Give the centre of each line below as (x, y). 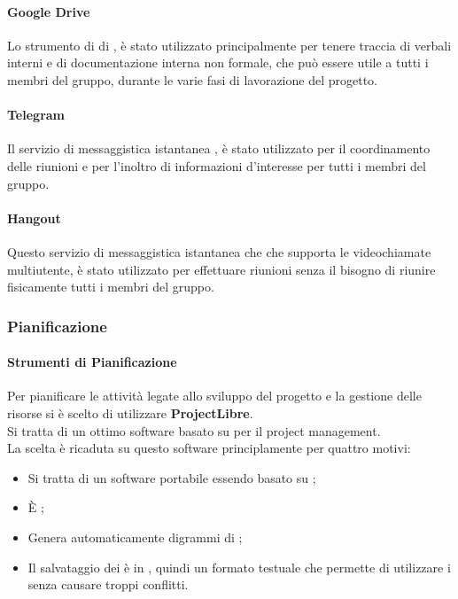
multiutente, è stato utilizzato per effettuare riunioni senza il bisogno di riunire (221, 269)
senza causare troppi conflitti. (108, 584)
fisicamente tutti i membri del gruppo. (111, 287)
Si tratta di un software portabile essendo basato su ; (172, 477)
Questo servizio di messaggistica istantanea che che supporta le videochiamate (219, 251)
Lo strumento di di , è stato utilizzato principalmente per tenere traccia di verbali (229, 45)
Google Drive (49, 11)
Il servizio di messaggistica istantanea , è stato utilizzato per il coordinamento (219, 148)
